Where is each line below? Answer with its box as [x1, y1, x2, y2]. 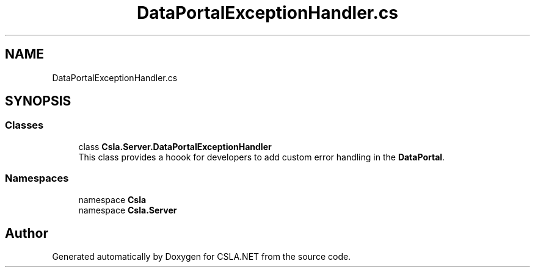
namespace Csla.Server [78, 204, 177, 215]
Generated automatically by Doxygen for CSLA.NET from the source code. [52, 251, 351, 262]
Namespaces [5, 172, 69, 185]
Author [5, 225, 48, 241]
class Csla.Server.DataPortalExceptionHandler [78, 141, 272, 152]
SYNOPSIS [5, 93, 71, 109]
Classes [5, 119, 44, 132]
